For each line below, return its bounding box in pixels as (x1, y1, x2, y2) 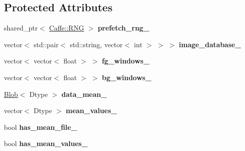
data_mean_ (61, 89, 107, 99)
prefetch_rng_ (98, 23, 149, 33)
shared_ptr (4, 23, 38, 33)
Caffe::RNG (49, 23, 84, 33)
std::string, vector (70, 39, 123, 49)
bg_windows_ (101, 72, 151, 82)
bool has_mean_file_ (4, 121, 77, 132)
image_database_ (179, 39, 241, 49)
